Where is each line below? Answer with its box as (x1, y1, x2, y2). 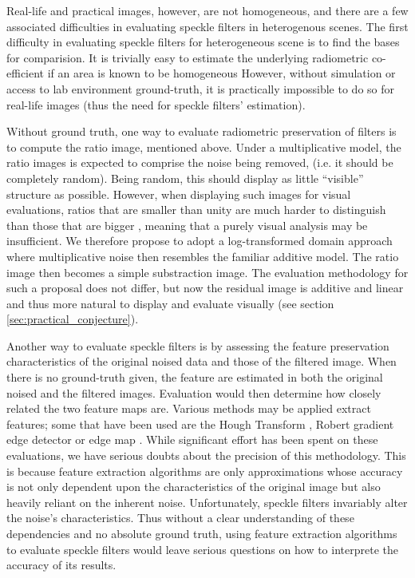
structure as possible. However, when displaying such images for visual (6, 185, 351, 202)
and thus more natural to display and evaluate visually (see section (6, 295, 334, 311)
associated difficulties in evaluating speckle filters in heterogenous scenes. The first (6, 18, 409, 34)
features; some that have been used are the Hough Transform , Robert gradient (6, 415, 394, 432)
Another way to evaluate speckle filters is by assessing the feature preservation (6, 337, 389, 354)
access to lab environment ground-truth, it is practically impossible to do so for (6, 80, 394, 97)
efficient (6, 65, 45, 81)
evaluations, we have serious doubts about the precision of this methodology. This (6, 447, 406, 464)
